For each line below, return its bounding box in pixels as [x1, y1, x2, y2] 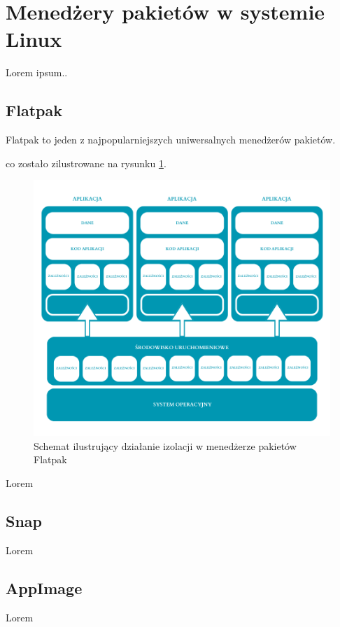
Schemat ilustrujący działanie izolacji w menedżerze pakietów [34, 438, 297, 453]
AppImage [6, 577, 83, 598]
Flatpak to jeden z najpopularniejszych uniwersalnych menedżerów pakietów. [6, 132, 336, 147]
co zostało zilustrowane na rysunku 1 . [6, 155, 167, 170]
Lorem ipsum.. [6, 65, 68, 80]
